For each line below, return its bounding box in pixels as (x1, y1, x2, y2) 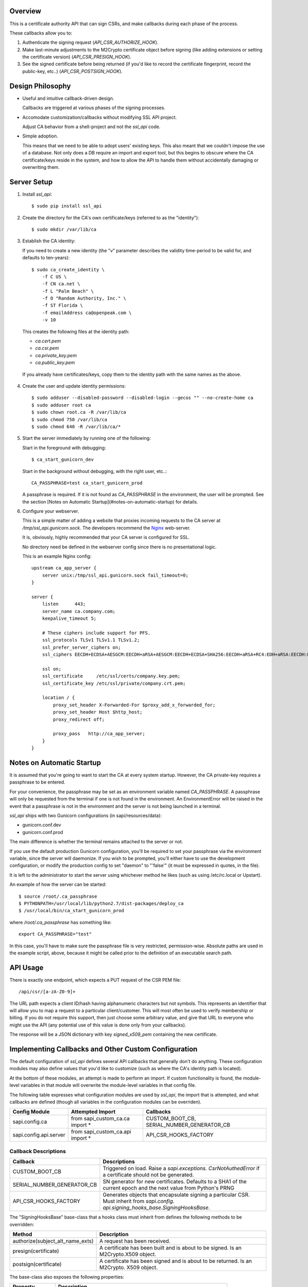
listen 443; (42, 601, 86, 607)
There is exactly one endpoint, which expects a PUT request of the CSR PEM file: (9, 977, 181, 983)
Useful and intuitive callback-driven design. (22, 95, 114, 101)
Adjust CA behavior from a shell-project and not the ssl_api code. (22, 124, 161, 130)
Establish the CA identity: (22, 238, 75, 244)
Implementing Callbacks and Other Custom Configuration (9, 1045, 198, 1053)
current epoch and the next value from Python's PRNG (103, 1185, 235, 1192)
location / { (42, 695, 75, 701)
